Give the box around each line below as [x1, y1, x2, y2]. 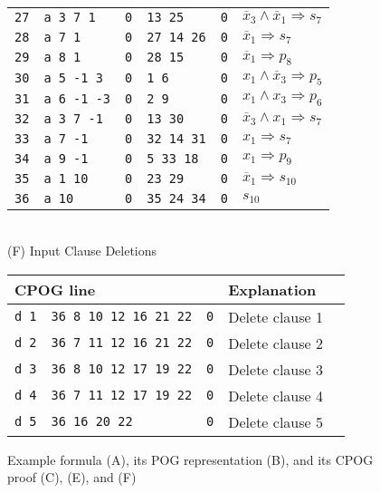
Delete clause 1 [228, 305, 323, 327]
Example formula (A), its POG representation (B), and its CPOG [7, 449, 374, 469]
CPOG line [14, 278, 96, 300]
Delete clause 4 [228, 384, 323, 406]
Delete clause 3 [228, 358, 323, 380]
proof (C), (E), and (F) [7, 468, 137, 487]
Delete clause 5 [228, 411, 323, 432]
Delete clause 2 [228, 332, 323, 353]
